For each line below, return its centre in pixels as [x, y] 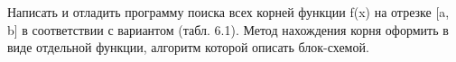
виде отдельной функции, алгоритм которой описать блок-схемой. [188, 47]
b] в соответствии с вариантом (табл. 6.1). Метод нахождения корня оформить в [228, 29]
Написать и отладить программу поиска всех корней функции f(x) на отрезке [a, [228, 12]
